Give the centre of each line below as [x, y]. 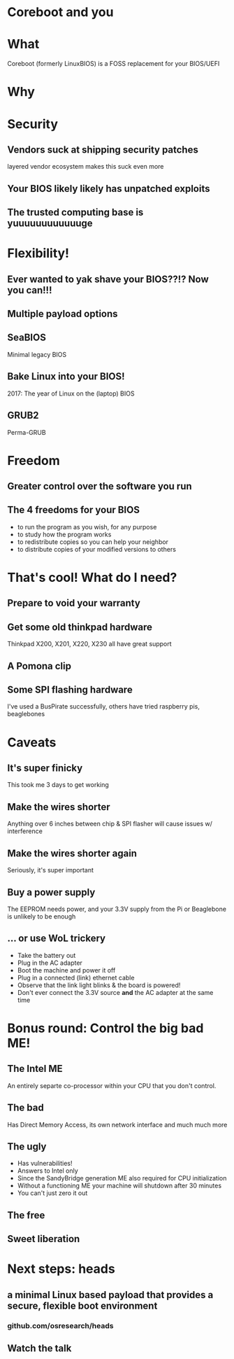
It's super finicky [45, 768]
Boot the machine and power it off [66, 970]
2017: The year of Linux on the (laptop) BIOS [71, 393]
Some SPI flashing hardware [70, 690]
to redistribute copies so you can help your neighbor [93, 542]
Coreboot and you [60, 12]
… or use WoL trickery [57, 939]
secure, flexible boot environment [82, 1305]
